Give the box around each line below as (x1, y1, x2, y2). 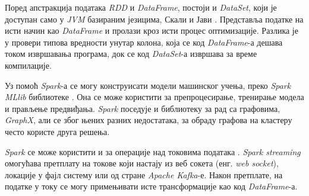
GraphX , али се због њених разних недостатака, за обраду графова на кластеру (5, 114, 292, 126)
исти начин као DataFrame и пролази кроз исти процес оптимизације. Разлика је (5, 24, 298, 37)
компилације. (5, 59, 52, 71)
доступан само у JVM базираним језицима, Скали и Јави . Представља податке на (5, 12, 304, 25)
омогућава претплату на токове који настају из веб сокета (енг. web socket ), (5, 157, 279, 169)
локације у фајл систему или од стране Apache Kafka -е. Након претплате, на (5, 168, 283, 181)
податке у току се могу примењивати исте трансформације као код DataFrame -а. (5, 180, 298, 192)
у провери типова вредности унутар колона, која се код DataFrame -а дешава (5, 36, 283, 48)
